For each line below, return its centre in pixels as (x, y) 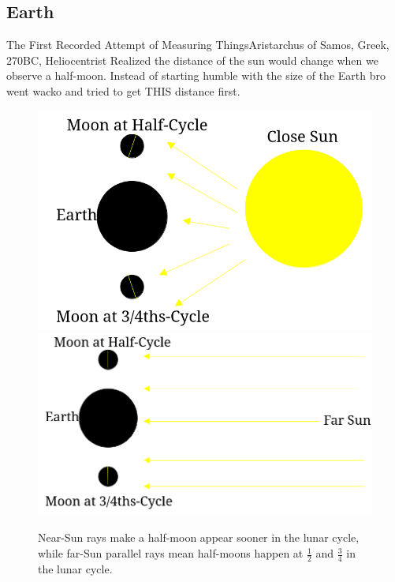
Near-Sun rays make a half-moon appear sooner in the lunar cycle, (199, 537)
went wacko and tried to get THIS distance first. (123, 90)
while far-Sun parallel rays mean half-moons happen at (171, 553)
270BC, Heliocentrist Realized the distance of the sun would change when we (192, 60)
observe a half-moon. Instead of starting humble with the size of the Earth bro (196, 75)
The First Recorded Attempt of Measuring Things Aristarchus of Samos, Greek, (198, 45)
